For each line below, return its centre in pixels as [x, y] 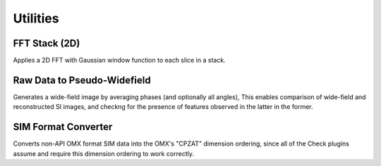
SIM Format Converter [63, 127]
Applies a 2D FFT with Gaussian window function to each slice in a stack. [119, 60]
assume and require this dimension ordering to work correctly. [103, 153]
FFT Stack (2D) [47, 43]
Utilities [36, 18]
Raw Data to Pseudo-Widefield [82, 80]
